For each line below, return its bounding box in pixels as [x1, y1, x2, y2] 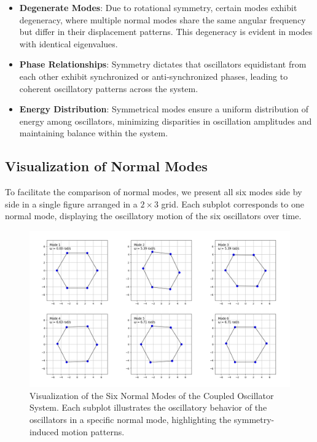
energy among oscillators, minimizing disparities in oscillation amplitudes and [19, 114, 312, 127]
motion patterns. [61, 425, 125, 438]
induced [29, 425, 59, 438]
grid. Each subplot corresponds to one [161, 197, 304, 210]
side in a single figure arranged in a [5, 197, 138, 210]
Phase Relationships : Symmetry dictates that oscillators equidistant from [19, 58, 307, 71]
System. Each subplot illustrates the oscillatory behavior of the [29, 401, 267, 414]
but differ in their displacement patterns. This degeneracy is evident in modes [19, 25, 313, 38]
